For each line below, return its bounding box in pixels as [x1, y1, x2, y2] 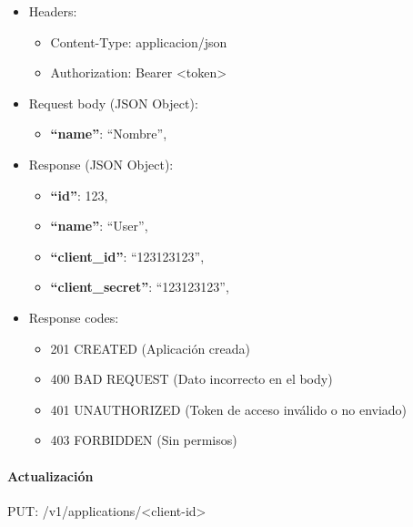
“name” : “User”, [50, 216, 148, 235]
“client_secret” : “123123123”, [50, 277, 229, 296]
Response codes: [28, 307, 119, 326]
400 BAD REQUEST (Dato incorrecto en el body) [50, 369, 333, 388]
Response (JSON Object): [28, 154, 174, 173]
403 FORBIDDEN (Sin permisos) [50, 430, 237, 449]
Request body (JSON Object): [28, 93, 198, 112]
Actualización [7, 466, 94, 485]
